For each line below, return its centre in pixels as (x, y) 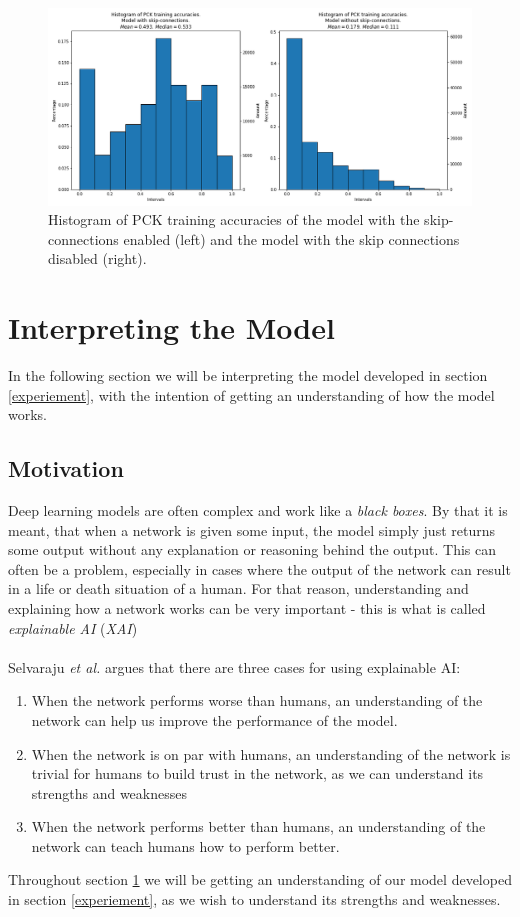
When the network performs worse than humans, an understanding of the (257, 700)
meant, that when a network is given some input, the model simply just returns (251, 529)
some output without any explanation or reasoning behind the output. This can (252, 549)
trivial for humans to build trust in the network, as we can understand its (257, 773)
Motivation (66, 468)
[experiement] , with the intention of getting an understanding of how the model (251, 394)
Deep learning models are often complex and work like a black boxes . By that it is (258, 509)
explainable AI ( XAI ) (73, 627)
